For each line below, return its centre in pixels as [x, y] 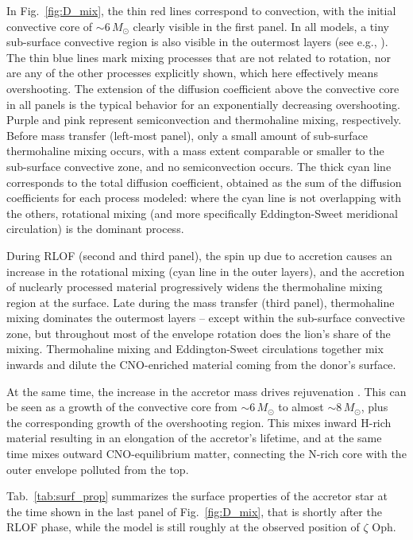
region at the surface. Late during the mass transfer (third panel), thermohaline [201, 302]
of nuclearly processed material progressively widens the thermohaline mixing [195, 287]
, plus [374, 407]
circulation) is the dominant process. [95, 229]
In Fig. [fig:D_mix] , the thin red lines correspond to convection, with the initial [201, 10]
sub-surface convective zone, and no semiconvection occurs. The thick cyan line [199, 166]
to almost [301, 407]
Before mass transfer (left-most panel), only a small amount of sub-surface [187, 135]
